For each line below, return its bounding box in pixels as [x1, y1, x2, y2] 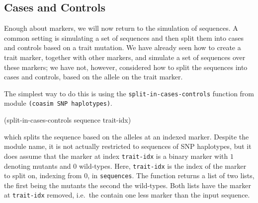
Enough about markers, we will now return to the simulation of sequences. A [4, 23, 238, 33]
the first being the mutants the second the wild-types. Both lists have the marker [4, 180, 251, 190]
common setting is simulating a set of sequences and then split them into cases [4, 32, 244, 43]
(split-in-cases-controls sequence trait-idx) [4, 115, 131, 125]
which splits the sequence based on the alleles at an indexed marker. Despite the [4, 131, 249, 141]
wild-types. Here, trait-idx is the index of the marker [79, 160, 247, 171]
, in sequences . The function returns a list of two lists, [87, 170, 255, 181]
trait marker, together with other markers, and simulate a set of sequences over [4, 52, 246, 62]
